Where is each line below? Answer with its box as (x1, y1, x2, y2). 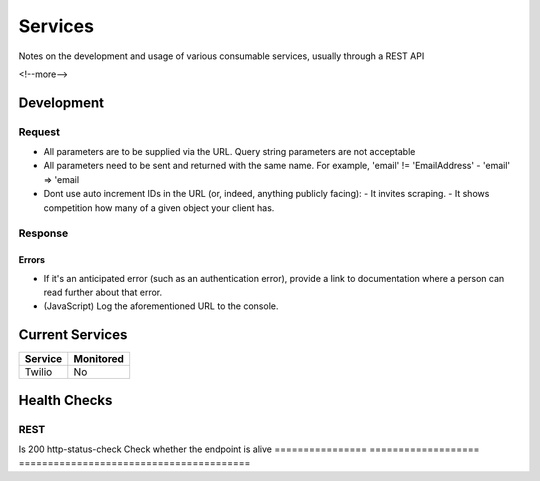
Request (18, 125, 60, 139)
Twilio (24, 365, 53, 379)
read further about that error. (43, 286, 163, 298)
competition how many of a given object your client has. (43, 201, 275, 214)
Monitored (73, 352, 125, 366)
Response (18, 226, 69, 240)
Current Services (18, 326, 128, 344)
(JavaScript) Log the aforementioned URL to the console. (43, 300, 279, 312)
